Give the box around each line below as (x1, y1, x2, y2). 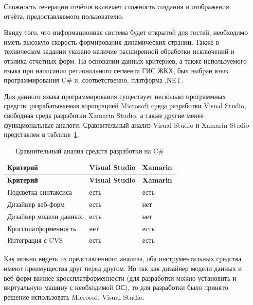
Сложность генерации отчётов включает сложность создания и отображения (4, 1, 229, 11)
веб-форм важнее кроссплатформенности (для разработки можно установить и (4, 272, 236, 283)
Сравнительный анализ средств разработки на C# (16, 145, 164, 155)
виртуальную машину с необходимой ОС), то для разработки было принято (4, 282, 228, 292)
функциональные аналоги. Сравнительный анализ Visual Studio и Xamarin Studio (4, 119, 249, 130)
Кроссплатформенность (7, 223, 76, 233)
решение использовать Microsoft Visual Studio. (4, 291, 145, 302)
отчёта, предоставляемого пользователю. (4, 11, 124, 21)
